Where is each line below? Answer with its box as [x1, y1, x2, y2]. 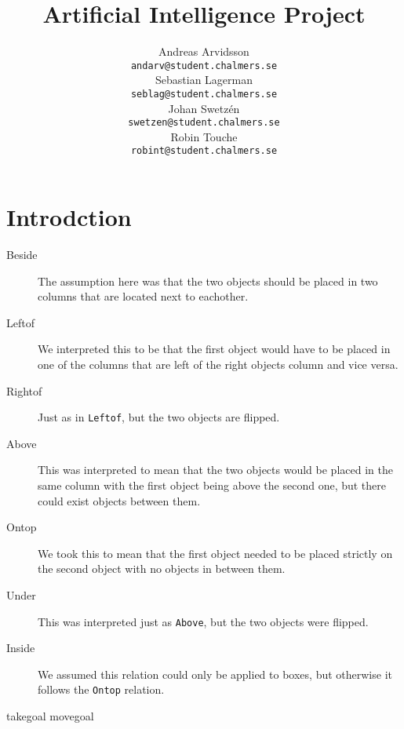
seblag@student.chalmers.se [130, 88, 278, 100]
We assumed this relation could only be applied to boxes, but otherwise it [38, 665, 392, 682]
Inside [6, 640, 35, 656]
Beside [6, 246, 38, 263]
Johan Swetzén [168, 100, 240, 116]
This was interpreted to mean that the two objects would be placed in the [38, 461, 393, 478]
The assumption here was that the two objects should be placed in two [38, 272, 378, 289]
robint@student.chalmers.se [130, 145, 278, 157]
